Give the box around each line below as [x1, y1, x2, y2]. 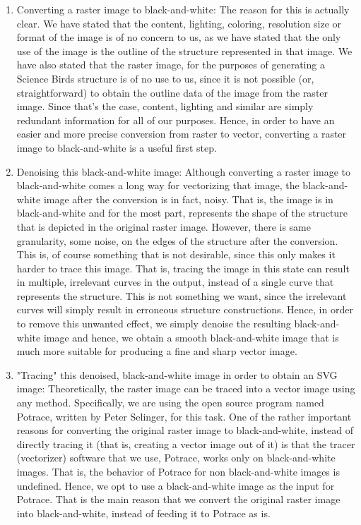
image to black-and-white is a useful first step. [16, 140, 217, 155]
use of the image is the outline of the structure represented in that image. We [16, 43, 353, 58]
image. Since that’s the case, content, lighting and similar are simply [16, 99, 314, 114]
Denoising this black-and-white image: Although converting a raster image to [16, 164, 351, 179]
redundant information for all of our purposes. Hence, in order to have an [16, 112, 335, 127]
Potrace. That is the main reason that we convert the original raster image [16, 492, 341, 507]
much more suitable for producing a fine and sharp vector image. [16, 344, 297, 358]
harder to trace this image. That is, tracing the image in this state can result [16, 260, 350, 275]
